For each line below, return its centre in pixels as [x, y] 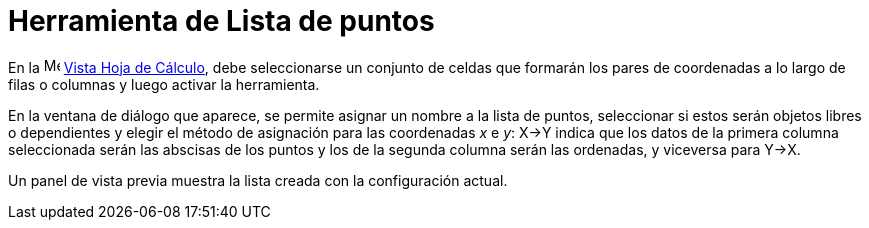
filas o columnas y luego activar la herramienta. [164, 84]
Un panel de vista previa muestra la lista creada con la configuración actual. [258, 180]
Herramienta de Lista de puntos [221, 21]
